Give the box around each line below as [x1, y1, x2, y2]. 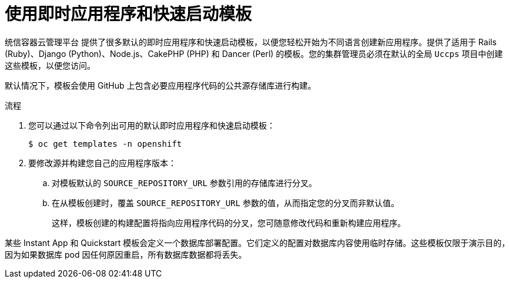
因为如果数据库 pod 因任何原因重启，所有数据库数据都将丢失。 [5, 249, 247, 260]
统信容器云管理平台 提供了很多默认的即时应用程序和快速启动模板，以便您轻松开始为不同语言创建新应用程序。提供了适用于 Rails [5, 36, 497, 47]
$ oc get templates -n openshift [28, 139, 182, 149]
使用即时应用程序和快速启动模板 [5, 4, 252, 24]
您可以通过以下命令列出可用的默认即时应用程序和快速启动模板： [28, 120, 275, 130]
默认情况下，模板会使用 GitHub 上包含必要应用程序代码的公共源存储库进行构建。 [5, 80, 316, 90]
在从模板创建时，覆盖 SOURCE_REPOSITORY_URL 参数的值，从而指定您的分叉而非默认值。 [52, 197, 399, 208]
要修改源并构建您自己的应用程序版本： [28, 157, 176, 168]
